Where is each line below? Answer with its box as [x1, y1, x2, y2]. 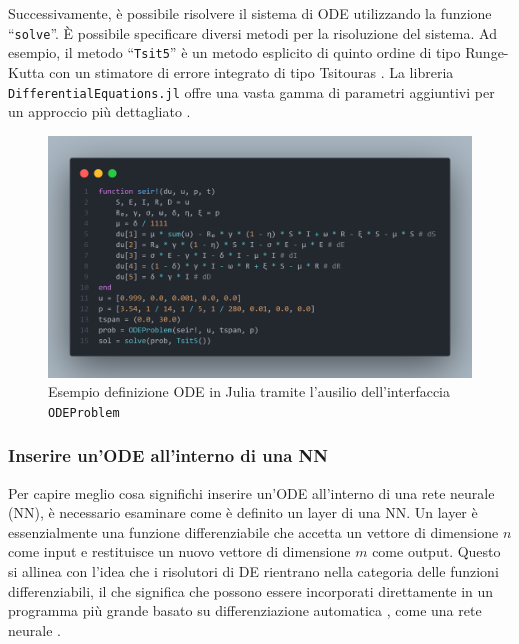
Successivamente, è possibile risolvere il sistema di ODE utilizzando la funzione [8, 3, 492, 23]
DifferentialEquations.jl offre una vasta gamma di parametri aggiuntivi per [8, 81, 495, 102]
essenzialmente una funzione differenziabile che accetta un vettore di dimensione [8, 521, 499, 542]
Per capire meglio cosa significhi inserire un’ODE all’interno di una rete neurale [8, 482, 495, 503]
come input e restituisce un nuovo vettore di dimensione [8, 541, 351, 562]
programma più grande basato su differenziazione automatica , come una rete [8, 600, 482, 621]
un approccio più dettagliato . [8, 101, 191, 122]
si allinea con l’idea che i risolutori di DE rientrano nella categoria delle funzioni [8, 561, 499, 581]
